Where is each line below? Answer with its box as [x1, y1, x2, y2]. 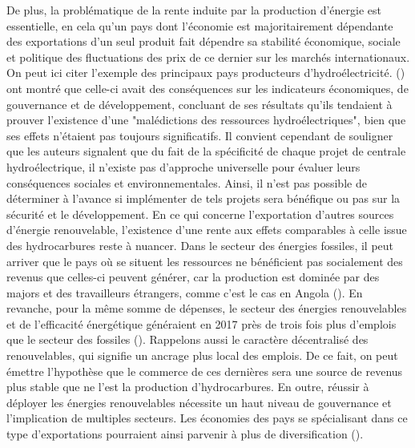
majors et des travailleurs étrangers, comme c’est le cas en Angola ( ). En [6, 284, 363, 301]
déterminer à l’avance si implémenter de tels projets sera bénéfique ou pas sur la [6, 190, 401, 207]
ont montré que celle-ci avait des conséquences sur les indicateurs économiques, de [6, 79, 409, 96]
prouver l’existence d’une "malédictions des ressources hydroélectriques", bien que [6, 111, 406, 128]
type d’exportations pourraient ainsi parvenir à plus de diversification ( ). [6, 426, 364, 442]
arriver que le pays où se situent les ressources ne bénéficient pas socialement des [6, 252, 403, 269]
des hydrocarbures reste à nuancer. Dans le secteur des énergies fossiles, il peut [6, 236, 394, 253]
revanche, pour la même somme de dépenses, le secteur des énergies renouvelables [6, 300, 407, 317]
